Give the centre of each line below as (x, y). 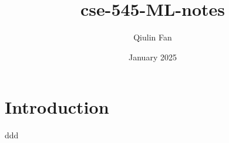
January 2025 (153, 57)
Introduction (57, 107)
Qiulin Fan (153, 37)
